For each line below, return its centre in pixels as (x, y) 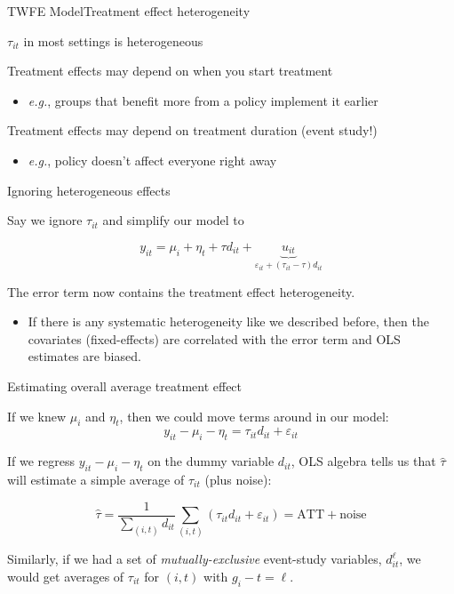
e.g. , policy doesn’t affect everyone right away (152, 160)
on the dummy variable (211, 461)
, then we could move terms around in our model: (254, 416)
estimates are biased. (84, 356)
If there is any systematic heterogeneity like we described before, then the (228, 321)
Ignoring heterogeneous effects (89, 190)
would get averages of (66, 576)
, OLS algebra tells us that (363, 461)
